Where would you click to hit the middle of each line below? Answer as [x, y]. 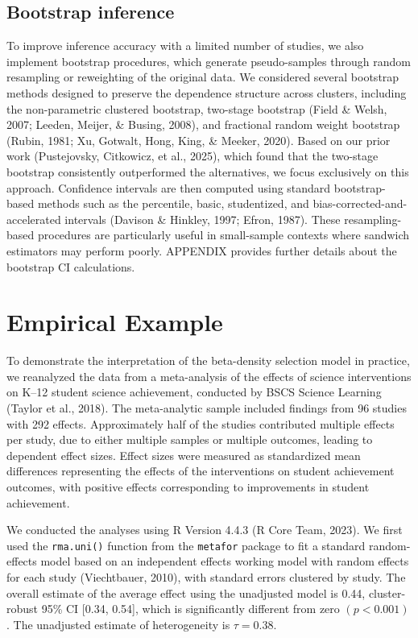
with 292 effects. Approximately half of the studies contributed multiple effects [201, 423]
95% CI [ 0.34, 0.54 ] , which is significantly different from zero [190, 609]
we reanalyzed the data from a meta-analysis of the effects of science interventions [209, 376]
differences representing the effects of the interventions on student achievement [201, 471]
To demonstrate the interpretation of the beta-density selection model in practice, [208, 360]
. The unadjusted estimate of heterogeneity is [118, 624]
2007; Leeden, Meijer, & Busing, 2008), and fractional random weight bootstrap [203, 124]
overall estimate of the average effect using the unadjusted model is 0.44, [186, 592]
